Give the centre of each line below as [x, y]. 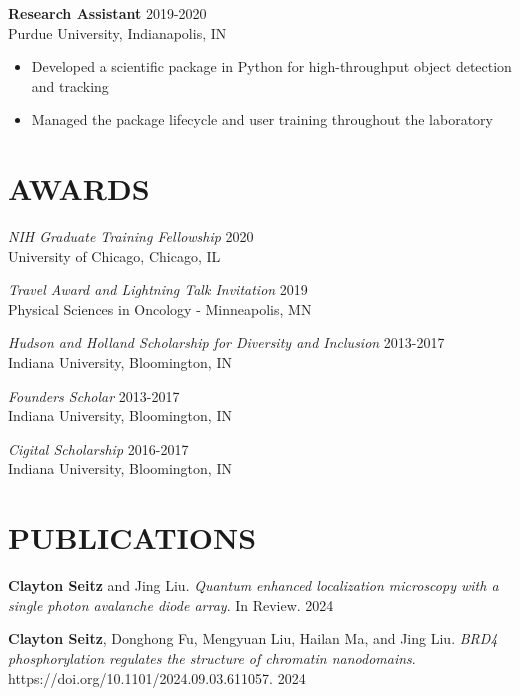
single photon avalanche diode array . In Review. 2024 [171, 604]
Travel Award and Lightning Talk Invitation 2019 [158, 289]
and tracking [70, 85]
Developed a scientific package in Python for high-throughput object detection [271, 66]
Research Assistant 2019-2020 [107, 13]
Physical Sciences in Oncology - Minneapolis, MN [160, 308]
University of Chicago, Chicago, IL [114, 255]
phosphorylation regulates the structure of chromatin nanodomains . [212, 657]
